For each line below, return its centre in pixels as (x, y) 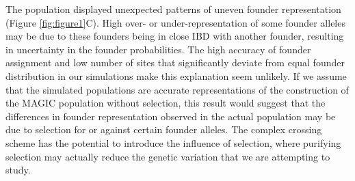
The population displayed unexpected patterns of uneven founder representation (173, 9)
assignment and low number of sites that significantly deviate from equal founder (175, 62)
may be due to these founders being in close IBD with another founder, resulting (175, 36)
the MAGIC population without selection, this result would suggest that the (166, 103)
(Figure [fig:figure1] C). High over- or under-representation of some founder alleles (175, 22)
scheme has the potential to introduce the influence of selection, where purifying (173, 142)
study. (18, 170)
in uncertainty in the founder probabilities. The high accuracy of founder (158, 49)
